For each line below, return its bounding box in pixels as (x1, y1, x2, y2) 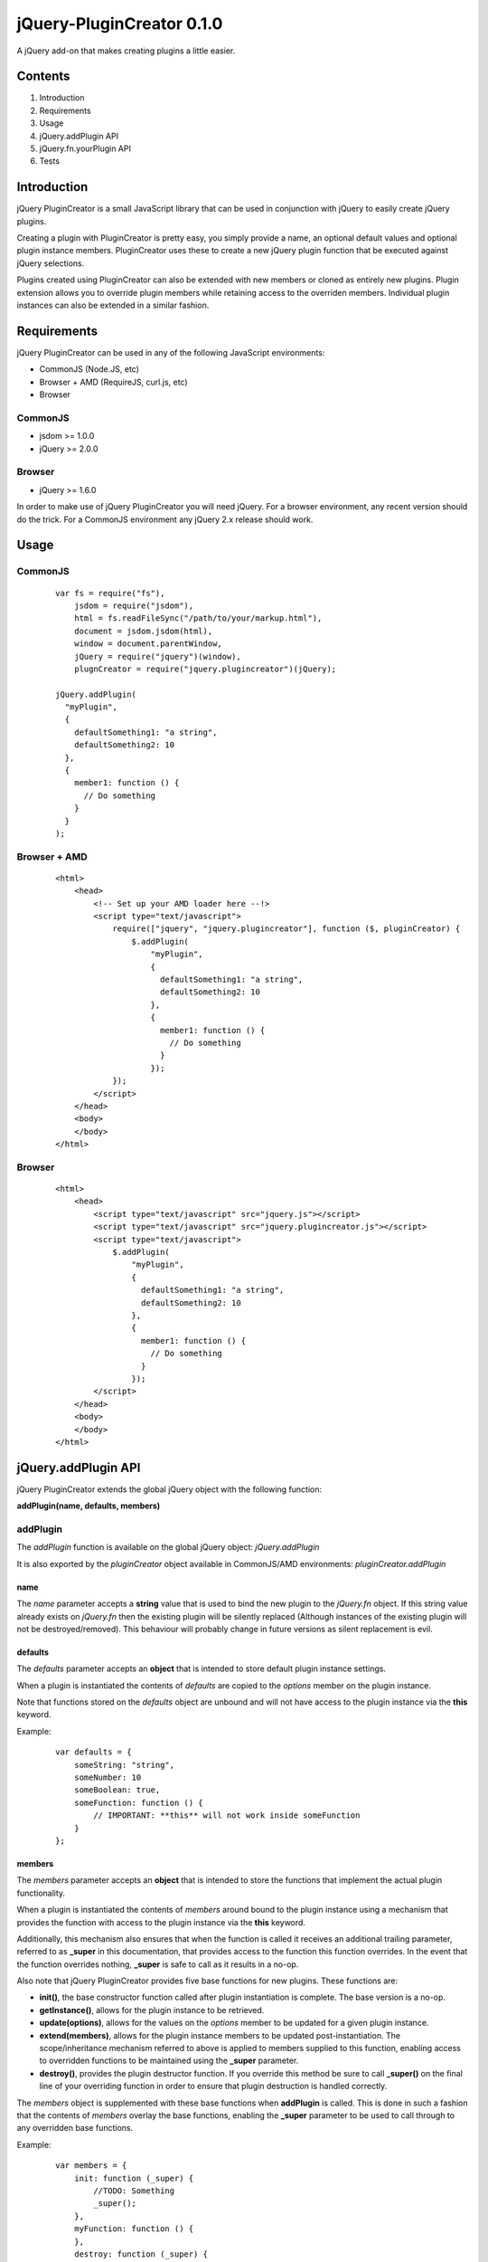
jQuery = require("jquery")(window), (73, 651, 241, 661)
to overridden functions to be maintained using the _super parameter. (39, 2055, 299, 2067)
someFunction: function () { (73, 1797, 203, 1808)
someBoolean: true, (73, 1785, 161, 1795)
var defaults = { (55, 1747, 132, 1757)
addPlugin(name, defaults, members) (16, 1500, 161, 1511)
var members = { (55, 2161, 127, 2171)
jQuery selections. (16, 258, 85, 269)
